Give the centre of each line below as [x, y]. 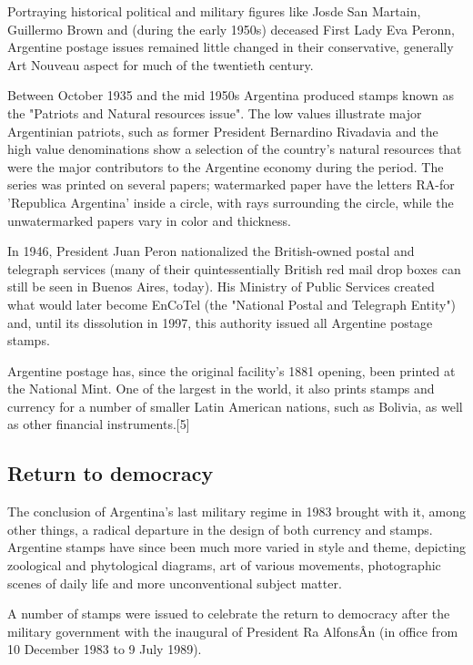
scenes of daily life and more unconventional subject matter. [175, 583]
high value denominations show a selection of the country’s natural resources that [235, 149]
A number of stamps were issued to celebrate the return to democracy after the [229, 614]
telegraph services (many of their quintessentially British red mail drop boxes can [234, 268]
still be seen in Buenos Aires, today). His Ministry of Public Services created [221, 286]
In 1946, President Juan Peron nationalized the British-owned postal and [211, 251]
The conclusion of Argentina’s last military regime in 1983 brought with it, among [237, 512]
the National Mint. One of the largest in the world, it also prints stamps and [221, 389]
